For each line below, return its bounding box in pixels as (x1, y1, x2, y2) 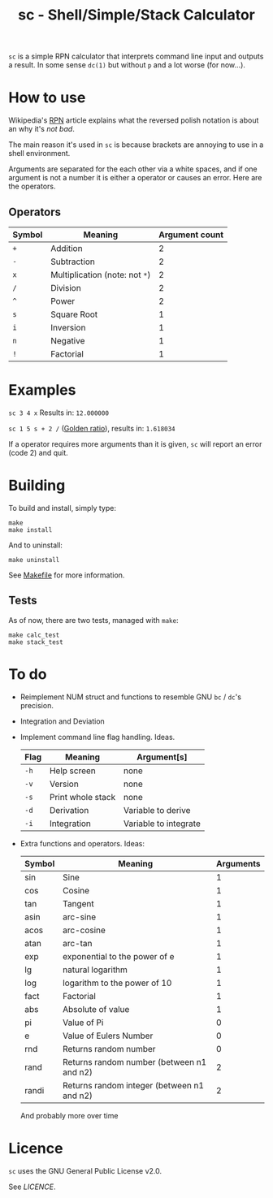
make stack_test (8, 638, 63, 647)
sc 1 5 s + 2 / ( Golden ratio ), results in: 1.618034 (8, 423, 176, 433)
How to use (8, 89, 86, 107)
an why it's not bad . (8, 124, 75, 134)
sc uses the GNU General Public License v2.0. (8, 1166, 162, 1175)
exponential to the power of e (62, 950, 175, 962)
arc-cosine (62, 924, 106, 936)
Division (50, 282, 81, 293)
